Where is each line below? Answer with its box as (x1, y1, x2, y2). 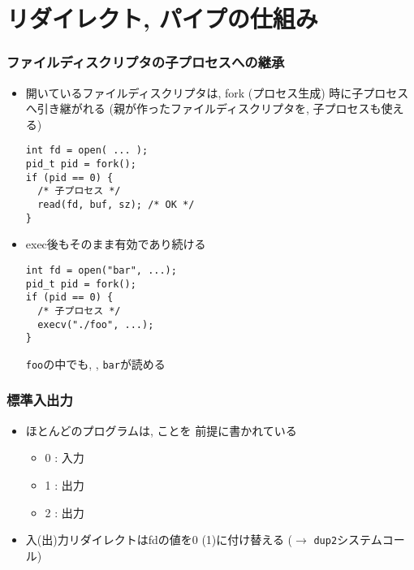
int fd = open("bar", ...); (25, 264, 177, 276)
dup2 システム (313, 531, 382, 548)
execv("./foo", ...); (37, 318, 154, 330)
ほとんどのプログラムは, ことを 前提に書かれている (25, 421, 297, 438)
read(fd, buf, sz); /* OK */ (37, 199, 195, 210)
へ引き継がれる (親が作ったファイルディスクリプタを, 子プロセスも (25, 100, 382, 117)
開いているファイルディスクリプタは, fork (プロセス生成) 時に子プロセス (25, 84, 409, 101)
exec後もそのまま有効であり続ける (25, 235, 206, 253)
